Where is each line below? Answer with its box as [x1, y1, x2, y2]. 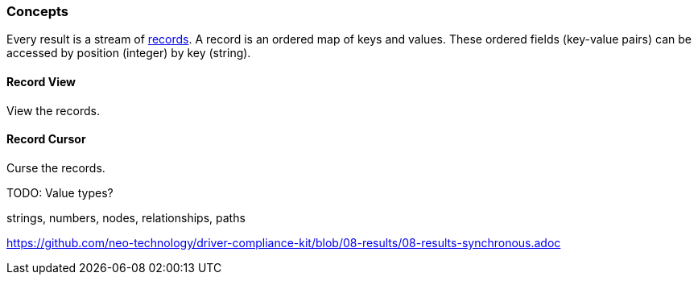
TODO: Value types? [6, 185, 114, 200]
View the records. [6, 103, 100, 118]
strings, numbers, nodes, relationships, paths [6, 210, 246, 225]
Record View [6, 74, 76, 89]
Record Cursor [6, 132, 86, 147]
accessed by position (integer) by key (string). [6, 46, 251, 60]
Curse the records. [6, 160, 105, 175]
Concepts [6, 3, 69, 19]
